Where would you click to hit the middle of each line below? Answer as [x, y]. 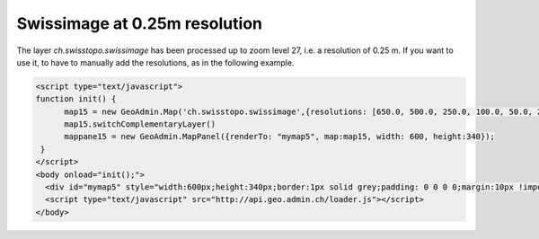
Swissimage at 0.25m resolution [139, 23]
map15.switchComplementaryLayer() [140, 124]
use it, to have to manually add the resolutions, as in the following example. [155, 62]
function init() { [76, 99]
